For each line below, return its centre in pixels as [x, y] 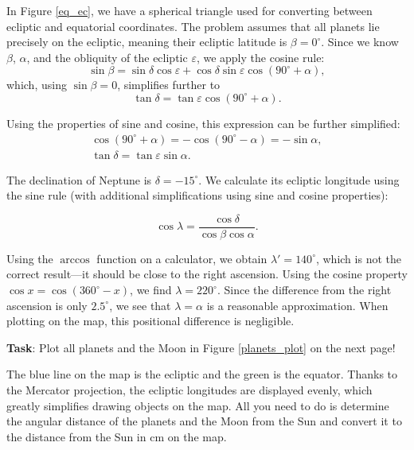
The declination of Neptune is [79, 179]
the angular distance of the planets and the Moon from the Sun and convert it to [204, 421]
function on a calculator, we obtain [182, 258]
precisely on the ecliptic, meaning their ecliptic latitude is [147, 42]
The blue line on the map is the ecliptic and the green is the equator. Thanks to [202, 374]
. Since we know [360, 42]
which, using [37, 85]
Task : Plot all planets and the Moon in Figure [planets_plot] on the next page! [201, 347]
